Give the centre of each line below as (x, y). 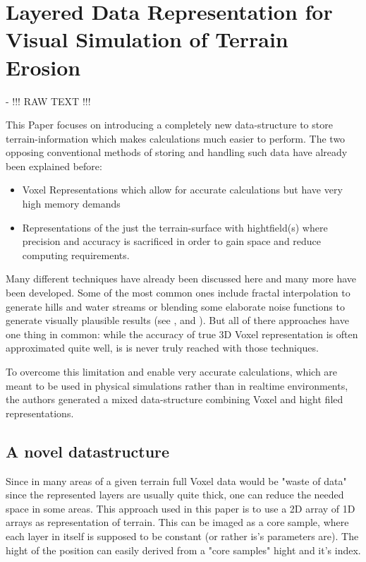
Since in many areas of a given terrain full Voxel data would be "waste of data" (176, 480)
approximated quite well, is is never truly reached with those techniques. (162, 348)
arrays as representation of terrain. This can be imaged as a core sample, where (177, 522)
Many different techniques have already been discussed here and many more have (181, 279)
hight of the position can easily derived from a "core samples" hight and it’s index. (183, 550)
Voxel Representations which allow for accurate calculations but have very (182, 190)
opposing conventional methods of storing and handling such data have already (177, 152)
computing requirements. (76, 255)
